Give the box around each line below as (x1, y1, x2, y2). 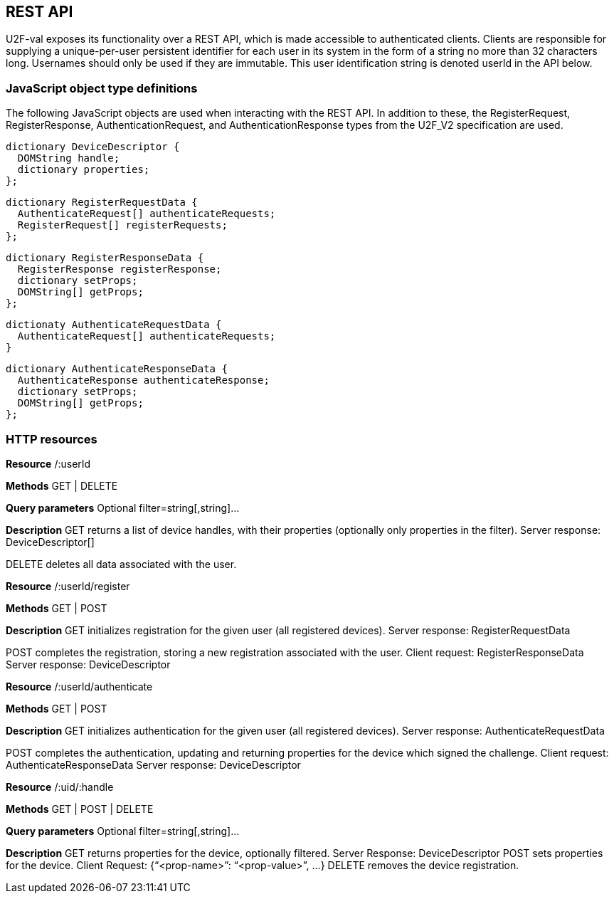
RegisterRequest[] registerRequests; (17, 219, 228, 231)
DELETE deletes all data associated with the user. (6, 557, 237, 570)
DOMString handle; (17, 152, 120, 164)
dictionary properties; (17, 164, 150, 176)
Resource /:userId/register (6, 579, 130, 592)
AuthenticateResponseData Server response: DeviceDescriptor (6, 758, 301, 771)
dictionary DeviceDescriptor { (6, 141, 180, 153)
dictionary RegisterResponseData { (6, 252, 204, 264)
